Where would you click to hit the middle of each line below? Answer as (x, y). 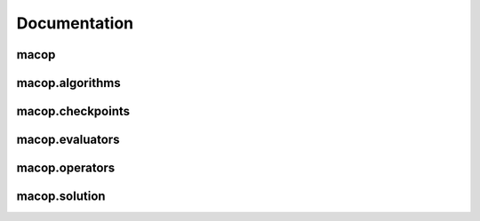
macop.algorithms (68, 83)
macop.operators (66, 168)
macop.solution (61, 197)
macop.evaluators (68, 140)
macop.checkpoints (73, 111)
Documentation (75, 23)
